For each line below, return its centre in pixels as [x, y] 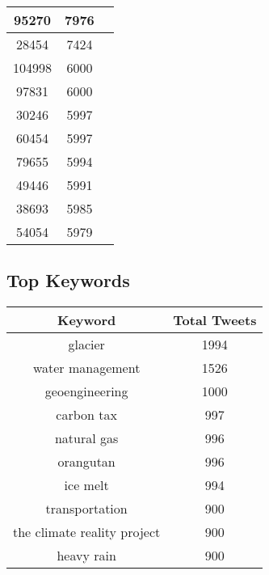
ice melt [86, 485]
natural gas [86, 438]
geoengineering [86, 391]
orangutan [86, 462]
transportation [86, 509]
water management [86, 368]
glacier [86, 345]
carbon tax [86, 415]
